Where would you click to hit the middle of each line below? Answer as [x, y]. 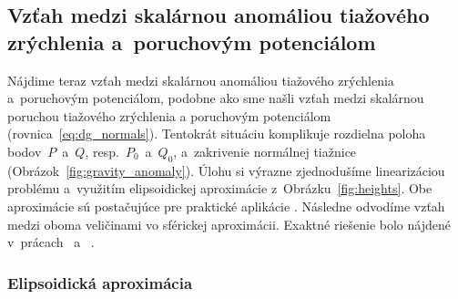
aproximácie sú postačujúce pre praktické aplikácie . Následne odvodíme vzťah [226, 206]
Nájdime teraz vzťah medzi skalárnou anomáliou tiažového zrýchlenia [201, 80]
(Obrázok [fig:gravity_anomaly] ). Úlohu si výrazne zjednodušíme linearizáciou [226, 170]
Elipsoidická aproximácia [100, 282]
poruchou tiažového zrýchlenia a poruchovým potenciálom [169, 115]
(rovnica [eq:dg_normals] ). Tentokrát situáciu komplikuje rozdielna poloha [217, 134]
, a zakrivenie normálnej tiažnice [265, 151]
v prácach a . [51, 242]
